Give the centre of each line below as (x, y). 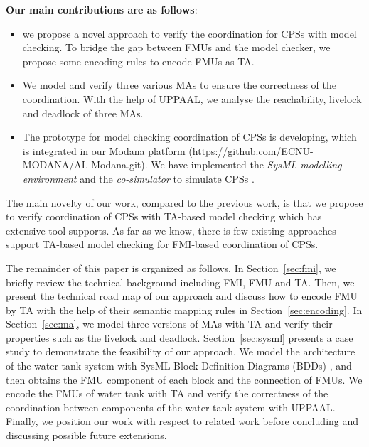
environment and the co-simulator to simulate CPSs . (138, 178)
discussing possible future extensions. (86, 435)
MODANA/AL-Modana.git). (85, 165)
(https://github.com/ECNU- (251, 150)
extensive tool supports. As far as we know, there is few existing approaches (171, 230)
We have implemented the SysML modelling (246, 165)
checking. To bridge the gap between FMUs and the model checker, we (176, 47)
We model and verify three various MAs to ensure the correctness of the (179, 85)
